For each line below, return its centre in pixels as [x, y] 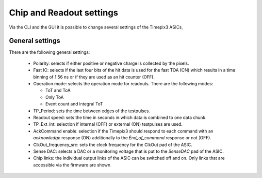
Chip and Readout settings [64, 13]
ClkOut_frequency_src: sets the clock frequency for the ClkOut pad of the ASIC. [113, 145]
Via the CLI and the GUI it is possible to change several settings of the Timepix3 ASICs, [96, 27]
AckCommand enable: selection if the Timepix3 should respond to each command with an [123, 131]
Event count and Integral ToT [74, 104]
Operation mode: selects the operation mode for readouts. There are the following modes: [123, 84]
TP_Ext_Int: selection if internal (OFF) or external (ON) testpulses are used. [108, 124]
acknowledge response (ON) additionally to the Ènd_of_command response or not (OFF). [122, 138]
